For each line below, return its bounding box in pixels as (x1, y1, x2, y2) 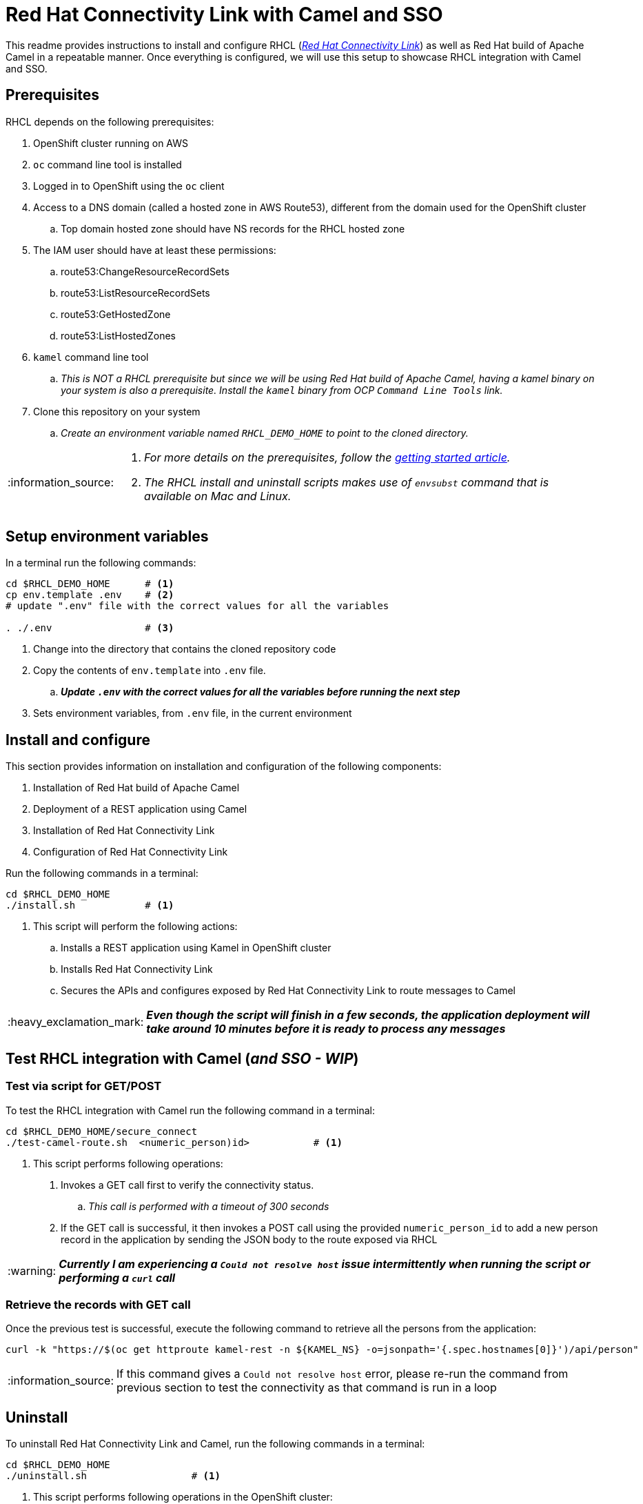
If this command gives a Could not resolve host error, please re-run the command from (116, 1367, 569, 1381)
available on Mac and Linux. (144, 488, 292, 503)
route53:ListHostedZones (61, 329, 176, 342)
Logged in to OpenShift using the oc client (33, 179, 225, 192)
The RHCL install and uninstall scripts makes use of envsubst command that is (144, 475, 549, 489)
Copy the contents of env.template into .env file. (33, 664, 266, 677)
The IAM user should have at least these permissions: (33, 244, 276, 256)
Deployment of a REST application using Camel (33, 803, 247, 815)
